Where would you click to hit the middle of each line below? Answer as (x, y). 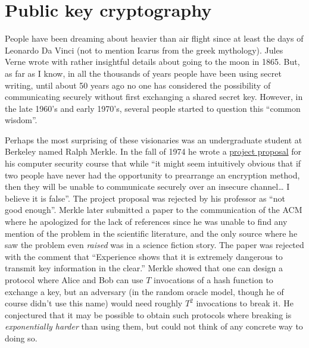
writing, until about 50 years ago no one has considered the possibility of (138, 85)
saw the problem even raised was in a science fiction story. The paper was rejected (154, 245)
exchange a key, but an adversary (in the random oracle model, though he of (144, 291)
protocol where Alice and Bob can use (74, 280)
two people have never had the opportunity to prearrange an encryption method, (152, 175)
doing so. (21, 338)
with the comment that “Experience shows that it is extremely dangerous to (144, 256)
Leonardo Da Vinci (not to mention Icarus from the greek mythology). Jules (144, 50)
